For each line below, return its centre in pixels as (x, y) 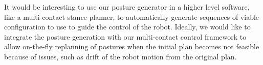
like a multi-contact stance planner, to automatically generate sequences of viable (132, 17)
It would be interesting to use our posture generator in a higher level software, (127, 7)
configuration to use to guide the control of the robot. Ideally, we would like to (127, 27)
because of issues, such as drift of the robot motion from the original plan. (120, 56)
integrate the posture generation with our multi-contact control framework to (125, 36)
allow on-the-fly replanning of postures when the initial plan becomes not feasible (132, 46)
